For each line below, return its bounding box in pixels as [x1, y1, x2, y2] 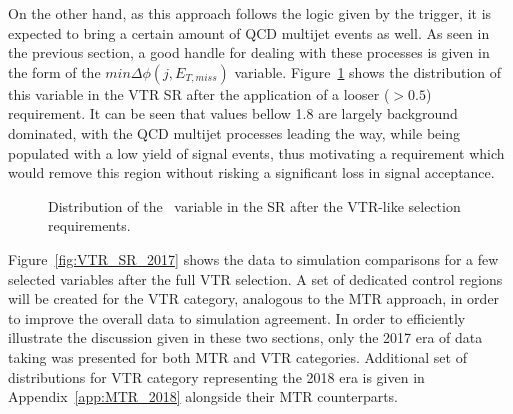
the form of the [8, 61, 101, 82]
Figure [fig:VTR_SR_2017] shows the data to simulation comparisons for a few [8, 248, 499, 269]
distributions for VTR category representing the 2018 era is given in [8, 366, 425, 387]
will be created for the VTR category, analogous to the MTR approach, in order [8, 288, 500, 309]
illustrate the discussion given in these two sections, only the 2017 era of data [8, 327, 483, 348]
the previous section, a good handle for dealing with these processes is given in [8, 42, 490, 63]
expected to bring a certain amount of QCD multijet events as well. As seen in [8, 22, 490, 43]
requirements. [48, 215, 131, 236]
